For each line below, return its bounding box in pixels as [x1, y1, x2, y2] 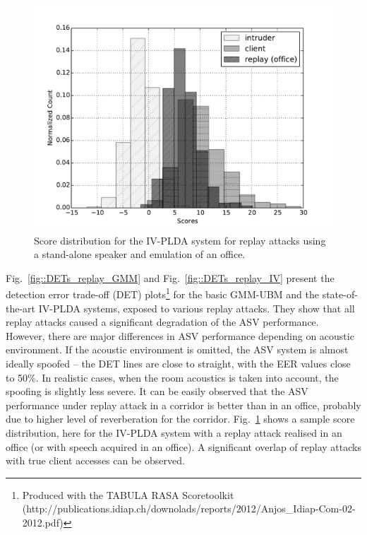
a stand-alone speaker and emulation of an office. [34, 247, 246, 261]
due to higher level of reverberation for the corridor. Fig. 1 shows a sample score [6, 411, 355, 426]
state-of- [322, 287, 358, 302]
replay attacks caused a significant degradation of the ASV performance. [6, 314, 319, 329]
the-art [6, 300, 36, 315]
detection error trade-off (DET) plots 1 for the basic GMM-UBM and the [6, 285, 319, 302]
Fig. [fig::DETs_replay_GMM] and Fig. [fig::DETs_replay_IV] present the [6, 270, 335, 285]
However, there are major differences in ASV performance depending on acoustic [6, 328, 354, 343]
